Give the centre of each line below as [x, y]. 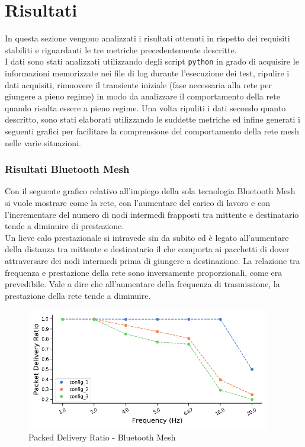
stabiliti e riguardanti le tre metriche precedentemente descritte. [121, 49]
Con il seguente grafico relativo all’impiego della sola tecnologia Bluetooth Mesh [150, 191]
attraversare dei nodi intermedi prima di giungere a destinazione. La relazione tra [152, 260]
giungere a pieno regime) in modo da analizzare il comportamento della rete [142, 96]
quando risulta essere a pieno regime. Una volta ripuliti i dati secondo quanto [145, 107]
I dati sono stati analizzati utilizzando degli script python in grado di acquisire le [152, 61]
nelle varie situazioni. [43, 142]
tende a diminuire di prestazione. [65, 226]
